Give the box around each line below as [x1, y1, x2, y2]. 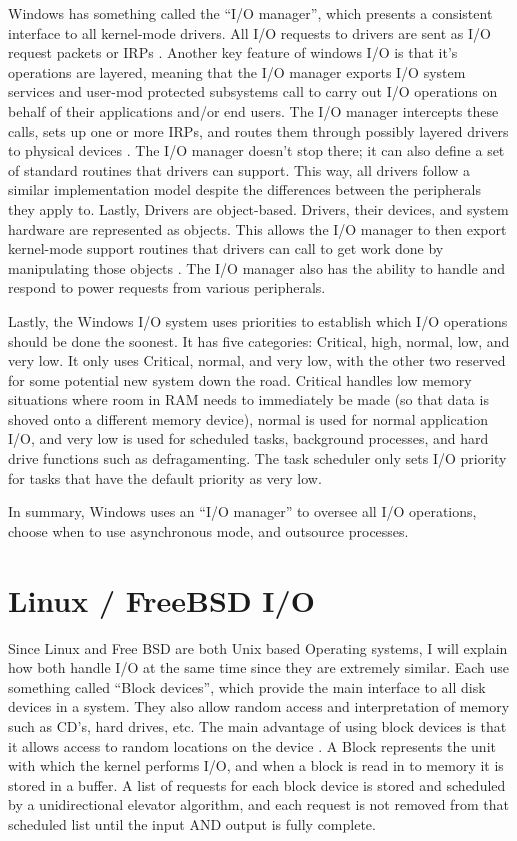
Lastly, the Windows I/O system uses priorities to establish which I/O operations [8, 310, 508, 331]
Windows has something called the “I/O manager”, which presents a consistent [8, 3, 493, 23]
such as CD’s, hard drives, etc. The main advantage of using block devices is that [8, 715, 507, 736]
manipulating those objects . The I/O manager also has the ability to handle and [8, 257, 505, 278]
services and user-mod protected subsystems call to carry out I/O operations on [8, 81, 498, 102]
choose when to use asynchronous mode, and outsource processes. [8, 520, 409, 541]
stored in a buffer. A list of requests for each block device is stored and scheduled [8, 774, 506, 795]
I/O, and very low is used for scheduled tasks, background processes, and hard [8, 428, 489, 449]
